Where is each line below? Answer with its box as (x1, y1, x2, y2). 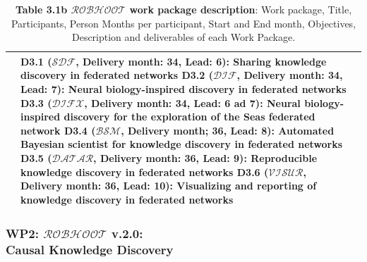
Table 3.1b (15, 2, 68, 16)
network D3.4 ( (20, 123, 96, 137)
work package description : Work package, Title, (129, 2, 352, 16)
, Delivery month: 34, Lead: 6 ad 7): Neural (84, 95, 301, 110)
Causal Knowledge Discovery (6, 240, 174, 258)
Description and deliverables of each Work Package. (71, 30, 296, 44)
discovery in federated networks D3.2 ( (20, 68, 214, 82)
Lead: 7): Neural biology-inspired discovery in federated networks (20, 81, 347, 96)
